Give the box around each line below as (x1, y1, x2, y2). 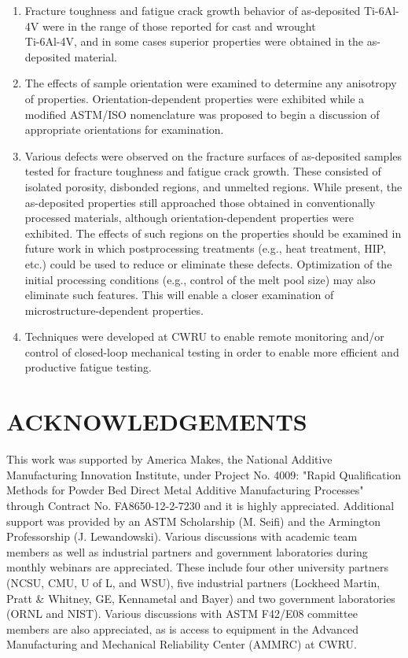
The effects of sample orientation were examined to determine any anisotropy (24, 75, 397, 91)
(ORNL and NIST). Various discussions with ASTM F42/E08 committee (6, 605, 358, 622)
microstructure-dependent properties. (24, 301, 204, 318)
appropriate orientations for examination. (24, 121, 224, 138)
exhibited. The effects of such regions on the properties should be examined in (24, 224, 402, 241)
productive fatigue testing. (24, 359, 152, 375)
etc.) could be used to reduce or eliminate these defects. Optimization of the (24, 255, 392, 272)
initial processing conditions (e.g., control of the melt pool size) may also (24, 271, 376, 287)
